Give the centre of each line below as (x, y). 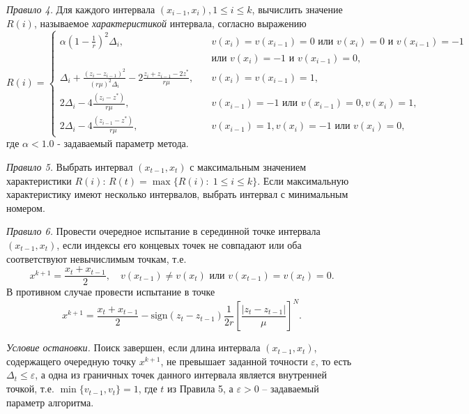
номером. (26, 207)
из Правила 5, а (200, 389)
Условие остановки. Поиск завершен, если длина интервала (133, 347)
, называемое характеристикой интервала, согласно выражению (170, 23)
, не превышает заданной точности (234, 361)
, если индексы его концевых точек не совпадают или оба (179, 244)
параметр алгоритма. (50, 402)
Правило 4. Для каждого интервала (81, 9)
